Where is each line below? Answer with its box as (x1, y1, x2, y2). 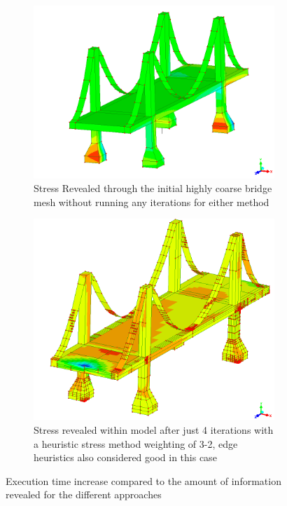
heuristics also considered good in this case (34, 450, 217, 465)
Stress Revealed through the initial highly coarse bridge (34, 181, 272, 196)
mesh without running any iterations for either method (34, 194, 269, 209)
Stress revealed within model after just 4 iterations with (34, 423, 274, 437)
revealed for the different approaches (6, 487, 162, 502)
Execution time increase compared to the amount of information (6, 473, 281, 488)
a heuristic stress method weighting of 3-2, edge (34, 436, 238, 451)
